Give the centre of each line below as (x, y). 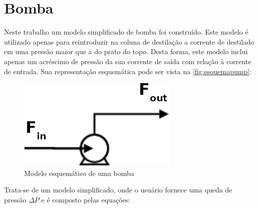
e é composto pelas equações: (86, 199)
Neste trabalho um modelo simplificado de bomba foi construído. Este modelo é (126, 32)
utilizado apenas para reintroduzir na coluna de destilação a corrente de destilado (129, 41)
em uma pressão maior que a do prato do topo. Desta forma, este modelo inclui (126, 51)
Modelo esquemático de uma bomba (79, 173)
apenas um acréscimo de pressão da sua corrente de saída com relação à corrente (128, 61)
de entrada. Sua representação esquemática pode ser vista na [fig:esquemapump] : (128, 71)
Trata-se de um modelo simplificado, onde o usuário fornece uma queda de (118, 190)
